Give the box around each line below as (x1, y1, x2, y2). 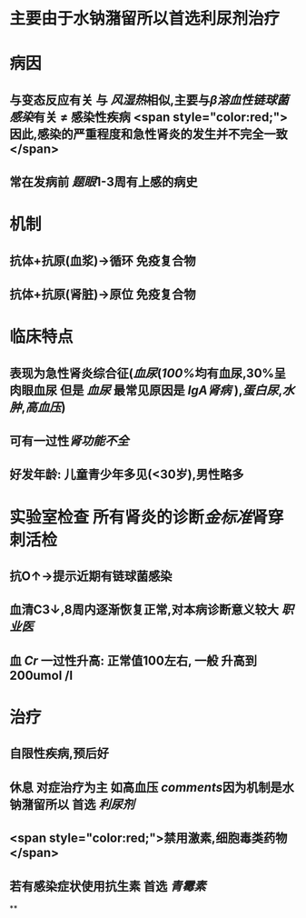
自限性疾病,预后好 (9, 746, 110, 762)
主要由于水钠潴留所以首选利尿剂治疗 (9, 8, 281, 29)
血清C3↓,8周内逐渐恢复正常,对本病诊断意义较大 (9, 602, 280, 618)
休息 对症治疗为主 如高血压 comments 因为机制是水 (9, 779, 295, 795)
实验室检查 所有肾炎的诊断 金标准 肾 (9, 506, 268, 527)
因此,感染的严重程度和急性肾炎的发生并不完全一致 (9, 126, 289, 142)
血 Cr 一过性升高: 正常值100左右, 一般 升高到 (9, 653, 257, 668)
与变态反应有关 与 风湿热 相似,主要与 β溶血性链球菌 (9, 92, 289, 107)
